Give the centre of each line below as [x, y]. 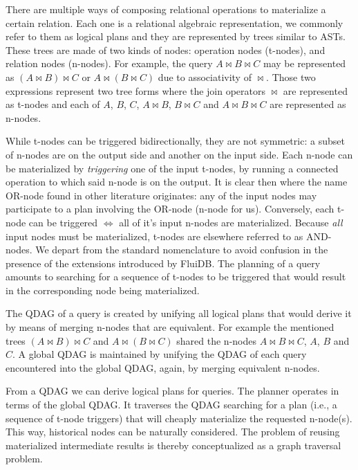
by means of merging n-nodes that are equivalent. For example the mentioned [170, 327]
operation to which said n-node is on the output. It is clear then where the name [177, 182]
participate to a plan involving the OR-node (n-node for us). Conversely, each [170, 209]
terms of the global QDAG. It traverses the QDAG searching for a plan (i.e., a [171, 405]
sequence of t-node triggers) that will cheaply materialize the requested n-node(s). [179, 418]
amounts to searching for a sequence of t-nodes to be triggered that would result [176, 277]
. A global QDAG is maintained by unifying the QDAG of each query [160, 354]
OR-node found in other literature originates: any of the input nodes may [161, 195]
